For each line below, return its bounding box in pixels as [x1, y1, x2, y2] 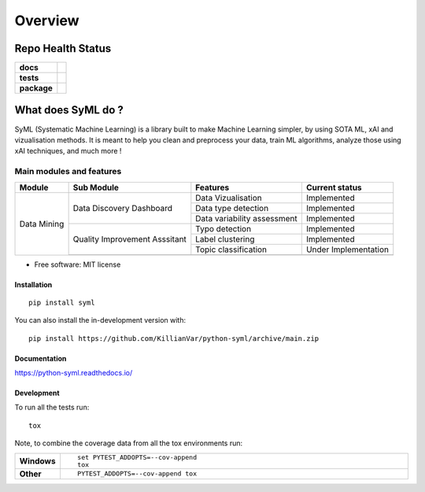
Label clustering [195, 233, 255, 244]
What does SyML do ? [14, 103, 124, 117]
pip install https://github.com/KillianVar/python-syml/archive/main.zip [28, 334, 320, 342]
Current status [305, 182, 362, 193]
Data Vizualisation [195, 192, 263, 203]
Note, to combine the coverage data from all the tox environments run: [14, 438, 243, 448]
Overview [14, 12, 79, 29]
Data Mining [19, 218, 65, 229]
